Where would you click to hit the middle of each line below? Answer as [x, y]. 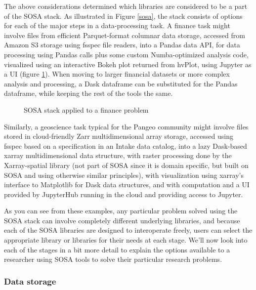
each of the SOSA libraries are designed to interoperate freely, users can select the [128, 230]
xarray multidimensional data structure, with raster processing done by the [118, 155]
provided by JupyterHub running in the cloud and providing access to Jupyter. [124, 194]
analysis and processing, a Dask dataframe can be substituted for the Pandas [121, 83]
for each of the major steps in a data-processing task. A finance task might [117, 25]
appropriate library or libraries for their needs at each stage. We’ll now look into [126, 240]
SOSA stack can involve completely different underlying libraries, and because [122, 220]
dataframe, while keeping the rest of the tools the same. [88, 93]
